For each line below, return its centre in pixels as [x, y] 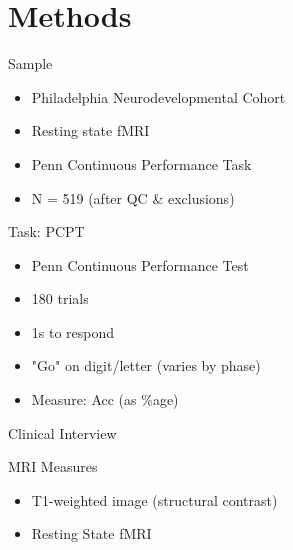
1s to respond [73, 331]
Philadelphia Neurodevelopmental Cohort [158, 96]
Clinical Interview [62, 432]
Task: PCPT [46, 231]
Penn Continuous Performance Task [141, 163]
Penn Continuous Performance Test [140, 264]
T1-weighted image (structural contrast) [154, 499]
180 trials [60, 298]
